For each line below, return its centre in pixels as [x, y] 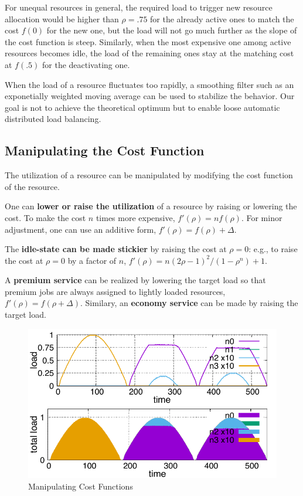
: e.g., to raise [273, 249]
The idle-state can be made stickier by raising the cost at [116, 249]
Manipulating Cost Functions [81, 486]
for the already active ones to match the [222, 18]
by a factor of [92, 260]
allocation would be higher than [62, 18]
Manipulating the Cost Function [105, 150]
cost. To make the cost [45, 217]
